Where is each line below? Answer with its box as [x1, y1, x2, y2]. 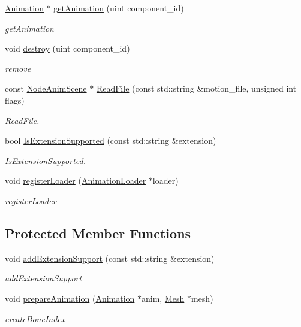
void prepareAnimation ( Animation [5, 292, 135, 304]
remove [5, 62, 31, 74]
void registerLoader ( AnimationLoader [5, 174, 146, 187]
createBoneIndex [5, 312, 65, 325]
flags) [5, 93, 25, 106]
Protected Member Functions [5, 223, 191, 242]
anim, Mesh [142, 292, 185, 304]
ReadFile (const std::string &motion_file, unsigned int [96, 82, 297, 95]
